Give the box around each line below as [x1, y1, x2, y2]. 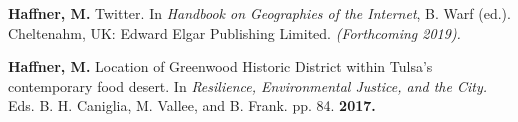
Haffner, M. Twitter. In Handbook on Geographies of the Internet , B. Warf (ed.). [8, 3, 511, 23]
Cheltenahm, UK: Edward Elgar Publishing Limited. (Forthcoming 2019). [8, 22, 461, 43]
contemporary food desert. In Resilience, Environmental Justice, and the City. [8, 75, 487, 96]
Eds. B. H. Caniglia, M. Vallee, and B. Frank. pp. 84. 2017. [8, 95, 376, 116]
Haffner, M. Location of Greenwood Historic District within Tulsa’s [8, 56, 433, 77]
